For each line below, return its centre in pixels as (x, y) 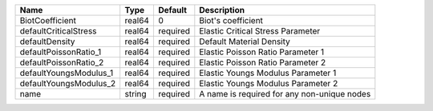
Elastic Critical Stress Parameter (260, 31)
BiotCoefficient (48, 20)
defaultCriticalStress (58, 31)
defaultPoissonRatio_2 (62, 62)
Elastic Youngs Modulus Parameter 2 (269, 83)
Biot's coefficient (231, 20)
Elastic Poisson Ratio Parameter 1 (262, 52)
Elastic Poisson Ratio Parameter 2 (263, 62)
